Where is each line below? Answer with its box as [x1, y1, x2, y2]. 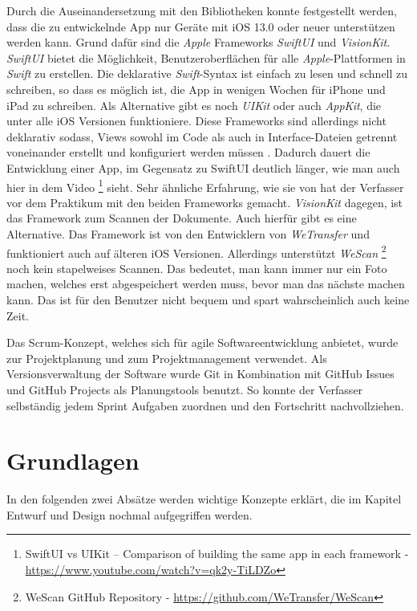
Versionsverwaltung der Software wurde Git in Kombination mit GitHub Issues [6, 365, 395, 382]
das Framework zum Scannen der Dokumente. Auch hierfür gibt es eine [6, 210, 357, 226]
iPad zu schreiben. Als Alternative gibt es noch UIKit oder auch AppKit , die [6, 96, 382, 113]
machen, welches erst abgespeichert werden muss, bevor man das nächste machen [6, 275, 405, 292]
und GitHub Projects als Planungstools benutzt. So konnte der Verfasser [6, 381, 363, 397]
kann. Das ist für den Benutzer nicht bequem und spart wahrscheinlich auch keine [6, 291, 410, 308]
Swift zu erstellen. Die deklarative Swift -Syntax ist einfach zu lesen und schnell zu [6, 65, 408, 82]
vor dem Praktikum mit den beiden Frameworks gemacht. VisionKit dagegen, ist [6, 193, 403, 210]
